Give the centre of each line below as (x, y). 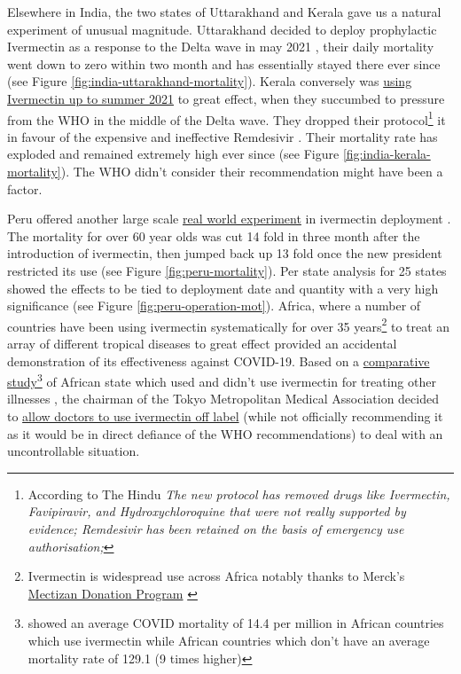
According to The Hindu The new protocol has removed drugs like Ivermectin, (239, 494)
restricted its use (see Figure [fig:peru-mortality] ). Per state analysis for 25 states (227, 270)
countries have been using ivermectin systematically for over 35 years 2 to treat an (229, 325)
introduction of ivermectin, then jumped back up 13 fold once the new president (225, 253)
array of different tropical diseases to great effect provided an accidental (202, 343)
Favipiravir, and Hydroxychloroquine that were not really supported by (217, 511)
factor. (25, 188)
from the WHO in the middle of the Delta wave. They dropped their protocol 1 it (227, 118)
